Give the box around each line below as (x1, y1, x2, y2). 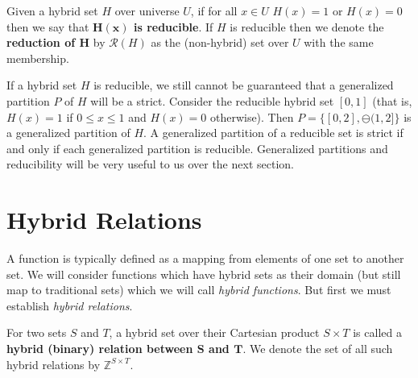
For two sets (6, 324, 67, 341)
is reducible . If (133, 18, 213, 35)
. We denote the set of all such (242, 340, 393, 357)
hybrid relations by (6, 355, 101, 372)
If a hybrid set (6, 77, 77, 93)
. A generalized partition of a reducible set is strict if (143, 124, 404, 141)
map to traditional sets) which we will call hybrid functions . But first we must (6, 281, 391, 298)
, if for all (190, 2, 238, 19)
